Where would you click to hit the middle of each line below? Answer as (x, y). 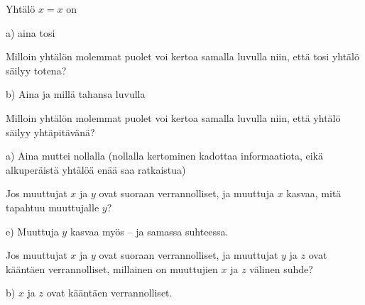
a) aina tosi (31, 32)
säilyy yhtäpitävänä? (50, 132)
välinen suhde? (281, 268)
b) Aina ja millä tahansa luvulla (76, 94)
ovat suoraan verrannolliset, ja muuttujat (189, 255)
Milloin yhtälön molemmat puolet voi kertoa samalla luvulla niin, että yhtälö (173, 117)
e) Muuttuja (32, 231)
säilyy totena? (36, 70)
